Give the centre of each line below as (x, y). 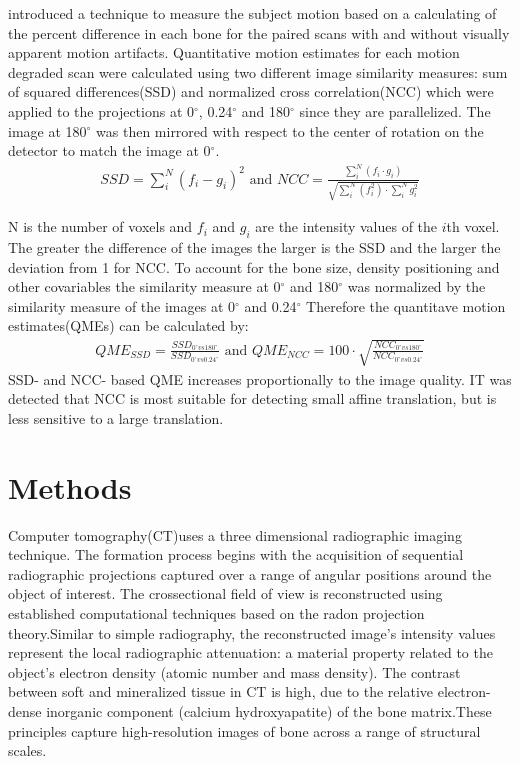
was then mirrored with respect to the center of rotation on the (290, 130)
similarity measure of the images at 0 (121, 305)
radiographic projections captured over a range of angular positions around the (250, 573)
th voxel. (473, 226)
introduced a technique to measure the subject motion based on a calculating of (252, 13)
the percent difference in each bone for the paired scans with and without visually (259, 32)
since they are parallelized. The (395, 110)
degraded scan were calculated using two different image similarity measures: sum (258, 71)
